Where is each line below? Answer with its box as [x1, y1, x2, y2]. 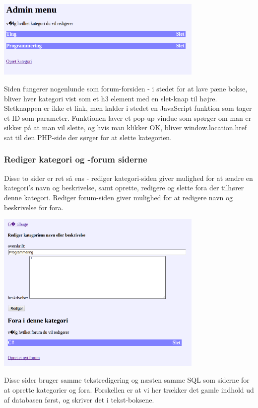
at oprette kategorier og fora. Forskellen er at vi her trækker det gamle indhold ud [4, 385, 254, 395]
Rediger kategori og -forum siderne [4, 153, 147, 165]
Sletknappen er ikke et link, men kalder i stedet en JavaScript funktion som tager [4, 103, 252, 113]
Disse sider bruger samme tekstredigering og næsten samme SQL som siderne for [4, 375, 250, 385]
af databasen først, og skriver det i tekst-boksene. [4, 394, 154, 405]
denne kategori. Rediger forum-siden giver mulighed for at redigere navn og [4, 192, 233, 202]
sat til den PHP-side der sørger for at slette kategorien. [4, 132, 172, 142]
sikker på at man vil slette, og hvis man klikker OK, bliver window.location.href [4, 122, 247, 133]
